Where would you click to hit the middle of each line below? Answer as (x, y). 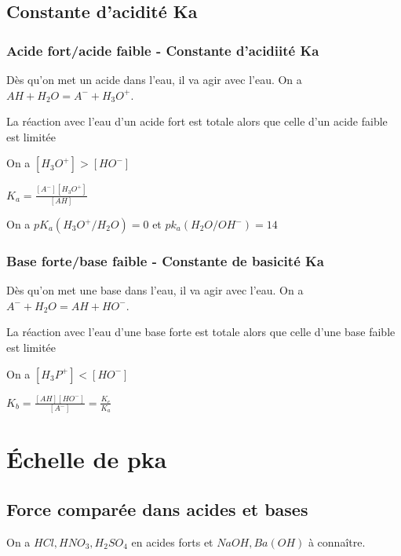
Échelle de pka (87, 459)
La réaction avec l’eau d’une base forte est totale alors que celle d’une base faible (201, 332)
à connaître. (337, 541)
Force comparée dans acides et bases (157, 508)
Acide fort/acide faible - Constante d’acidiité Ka (163, 50)
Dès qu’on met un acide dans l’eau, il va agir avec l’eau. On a (154, 79)
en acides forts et (172, 541)
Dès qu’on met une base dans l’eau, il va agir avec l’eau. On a (155, 290)
